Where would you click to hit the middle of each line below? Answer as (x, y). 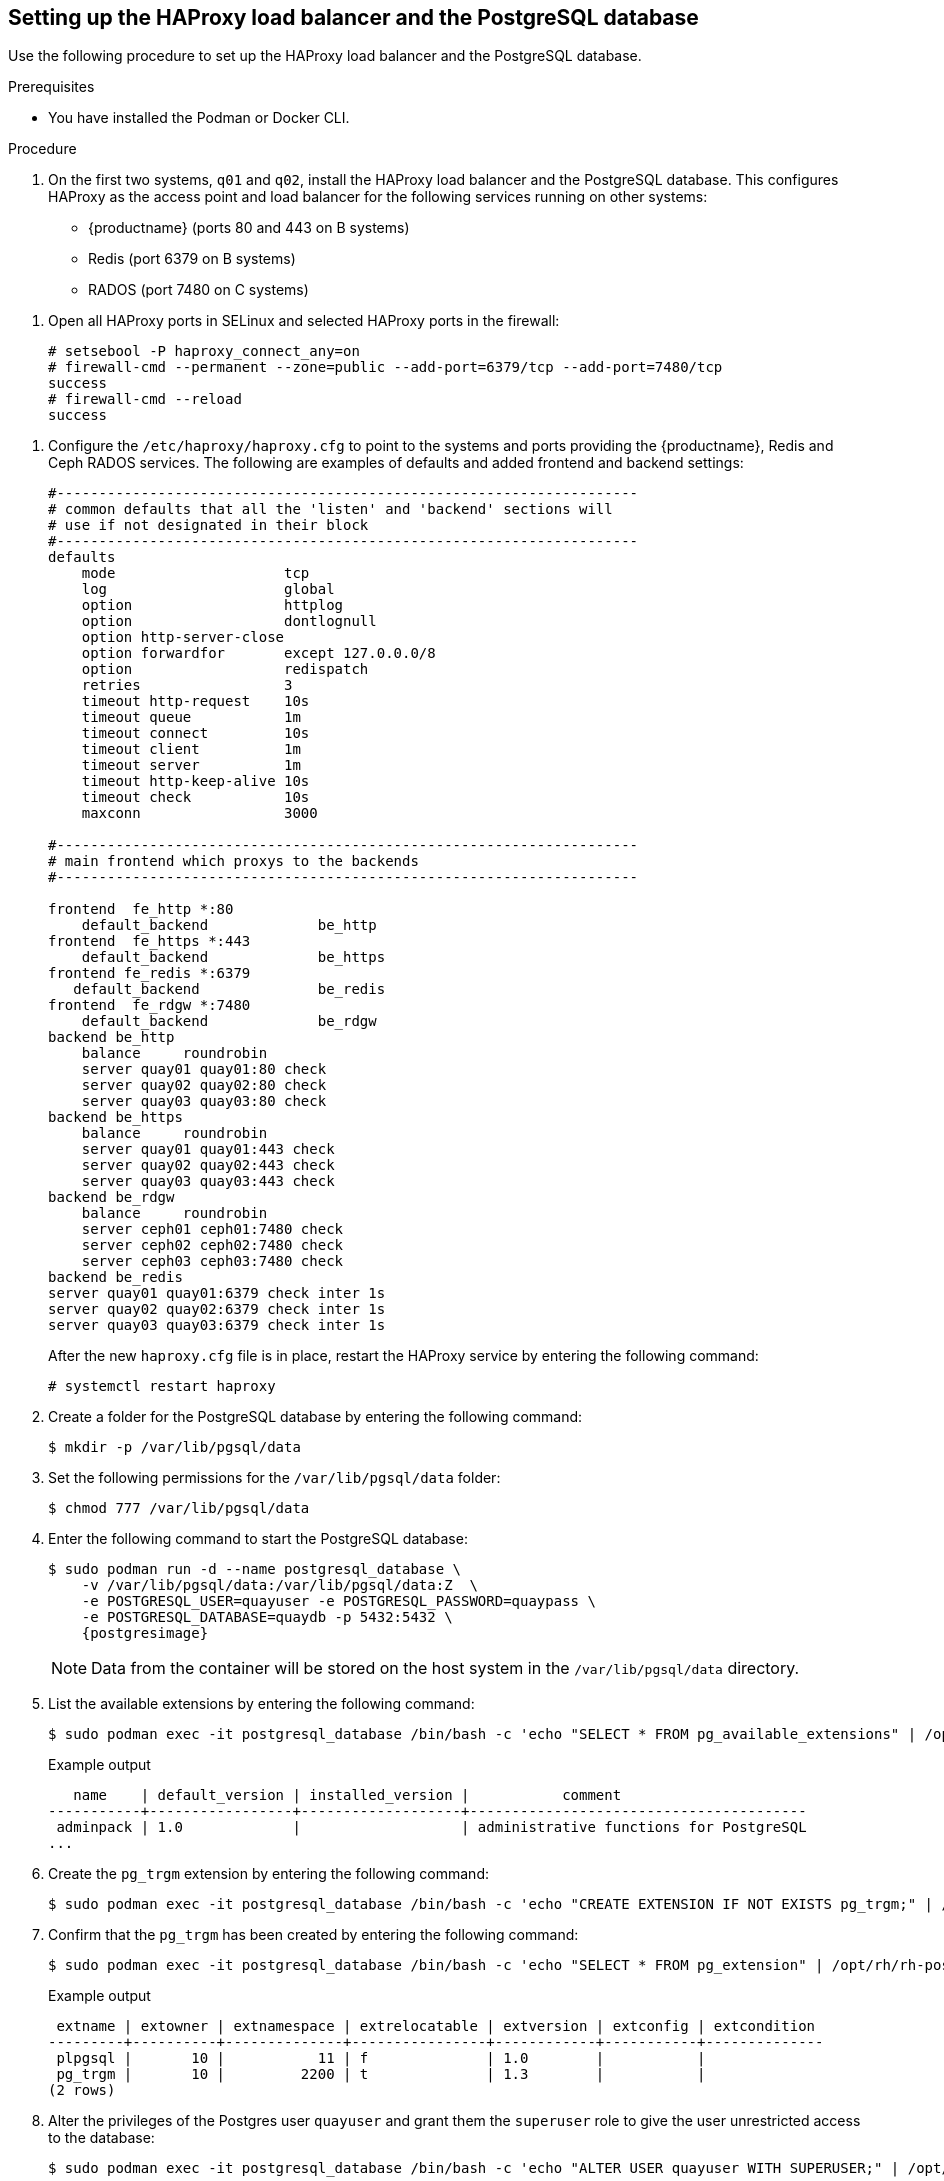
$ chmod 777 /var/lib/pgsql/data (179, 1508)
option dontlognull (229, 621)
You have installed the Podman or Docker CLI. (199, 118)
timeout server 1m (191, 765)
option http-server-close (183, 637)
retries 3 (187, 685)
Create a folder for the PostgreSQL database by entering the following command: (315, 1417)
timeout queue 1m (191, 717)
